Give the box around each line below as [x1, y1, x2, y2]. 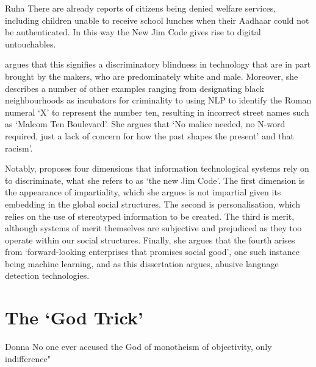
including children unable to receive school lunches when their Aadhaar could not [5, 13, 309, 26]
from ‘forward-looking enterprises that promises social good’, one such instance [5, 245, 300, 258]
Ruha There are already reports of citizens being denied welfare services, [5, 2, 276, 14]
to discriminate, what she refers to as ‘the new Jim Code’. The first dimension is [5, 173, 305, 186]
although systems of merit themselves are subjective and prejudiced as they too [5, 222, 302, 234]
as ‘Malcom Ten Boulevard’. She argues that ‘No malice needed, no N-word [5, 117, 285, 130]
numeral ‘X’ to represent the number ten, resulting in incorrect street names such [5, 105, 309, 118]
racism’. [5, 141, 33, 154]
